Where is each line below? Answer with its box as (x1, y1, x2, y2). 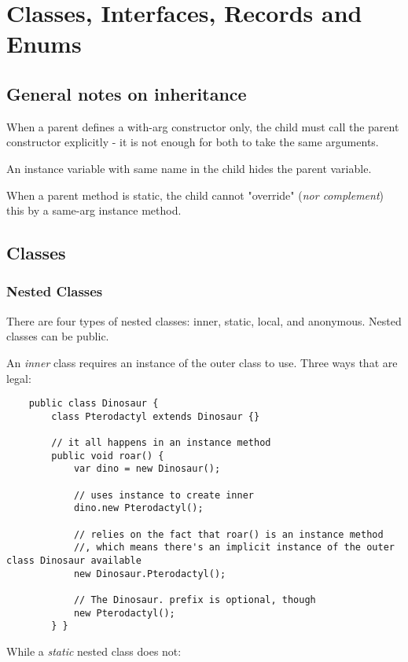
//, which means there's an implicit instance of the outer (73, 542, 395, 554)
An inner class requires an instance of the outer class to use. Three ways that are (6, 354, 398, 370)
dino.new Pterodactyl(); (73, 502, 204, 514)
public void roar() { (51, 450, 164, 462)
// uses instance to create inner (73, 489, 254, 501)
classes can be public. (6, 328, 109, 344)
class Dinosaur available (6, 554, 142, 566)
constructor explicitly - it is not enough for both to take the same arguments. (6, 134, 379, 150)
